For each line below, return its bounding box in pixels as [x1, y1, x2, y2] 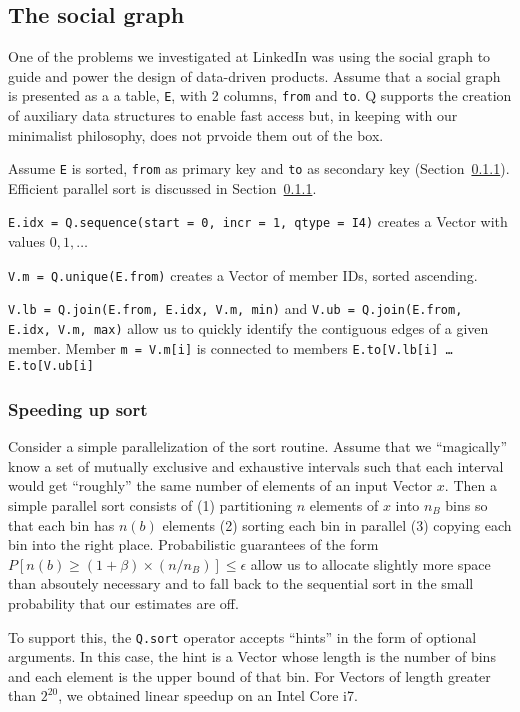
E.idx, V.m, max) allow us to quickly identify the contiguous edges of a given [8, 318, 489, 339]
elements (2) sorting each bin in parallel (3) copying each [162, 514, 512, 535]
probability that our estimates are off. [8, 592, 239, 613]
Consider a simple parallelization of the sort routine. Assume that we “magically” [8, 436, 508, 457]
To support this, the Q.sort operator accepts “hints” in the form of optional [8, 626, 477, 647]
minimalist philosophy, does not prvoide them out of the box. [8, 124, 384, 145]
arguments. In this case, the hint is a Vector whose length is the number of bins [8, 646, 496, 667]
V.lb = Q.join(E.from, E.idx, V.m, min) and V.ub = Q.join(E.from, [8, 298, 463, 319]
